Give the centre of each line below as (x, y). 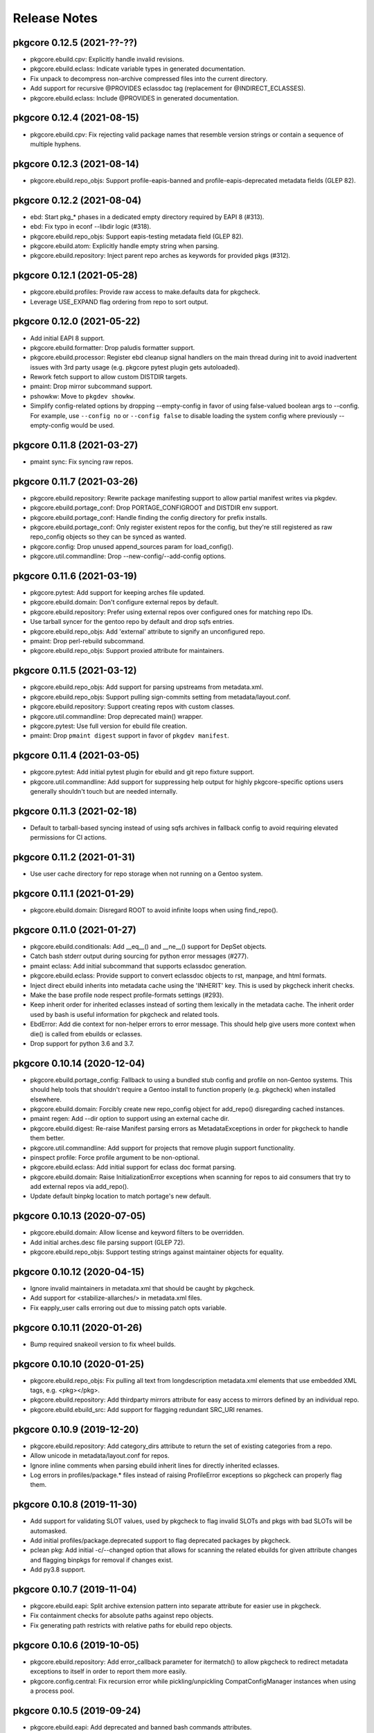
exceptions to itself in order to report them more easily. (108, 1671)
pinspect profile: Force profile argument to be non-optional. (115, 1157)
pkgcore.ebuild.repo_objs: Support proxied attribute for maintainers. (127, 651)
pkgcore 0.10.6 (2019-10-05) (76, 1645)
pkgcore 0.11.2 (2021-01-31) (74, 857)
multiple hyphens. (55, 144)
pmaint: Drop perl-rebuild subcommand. (88, 641)
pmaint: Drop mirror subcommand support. (91, 386)
